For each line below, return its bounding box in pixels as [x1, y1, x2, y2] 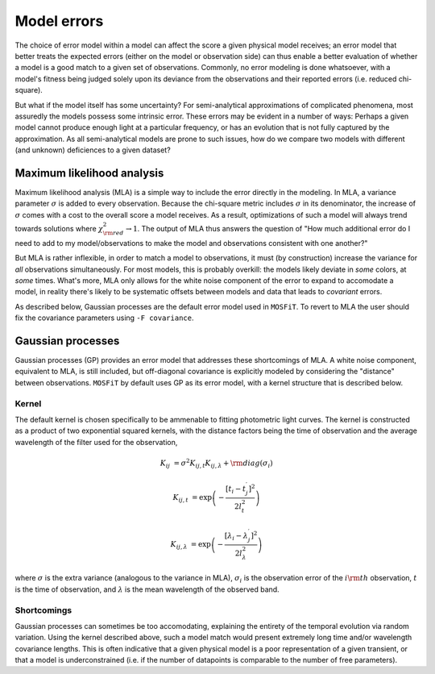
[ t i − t [226, 485, 246, 496]
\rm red [102, 229, 124, 237]
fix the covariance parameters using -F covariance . [14, 313, 194, 322]
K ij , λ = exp [170, 540, 211, 551]
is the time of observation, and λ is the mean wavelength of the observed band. [14, 585, 280, 594]
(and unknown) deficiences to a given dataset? [14, 145, 171, 155]
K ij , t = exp [172, 493, 213, 504]
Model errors [14, 12, 104, 30]
